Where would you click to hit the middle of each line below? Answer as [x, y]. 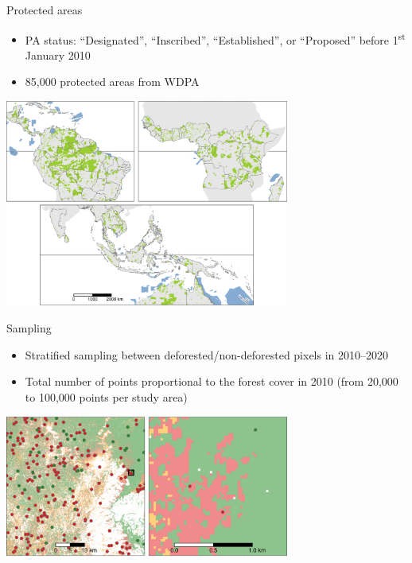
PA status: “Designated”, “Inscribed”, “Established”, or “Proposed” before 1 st [215, 38]
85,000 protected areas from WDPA [112, 82]
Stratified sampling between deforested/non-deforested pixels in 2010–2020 [207, 354]
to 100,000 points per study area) [106, 396]
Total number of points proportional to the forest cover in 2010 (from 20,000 [212, 381]
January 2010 [58, 54]
